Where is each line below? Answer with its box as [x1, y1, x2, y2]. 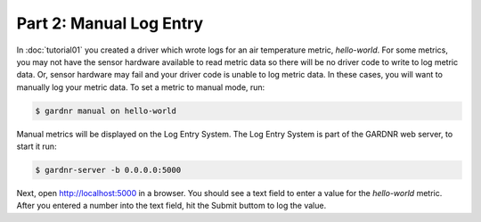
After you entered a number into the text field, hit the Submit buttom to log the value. [16, 201, 327, 211]
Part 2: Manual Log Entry [16, 13, 204, 33]
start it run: [16, 141, 57, 152]
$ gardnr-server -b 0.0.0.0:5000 [35, 165, 182, 176]
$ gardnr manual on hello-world [35, 105, 177, 116]
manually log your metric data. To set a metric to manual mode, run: [16, 81, 265, 93]
